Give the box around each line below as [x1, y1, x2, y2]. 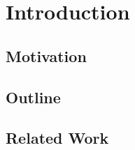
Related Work [6, 127, 109, 149]
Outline [6, 86, 61, 107]
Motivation [6, 45, 87, 66]
